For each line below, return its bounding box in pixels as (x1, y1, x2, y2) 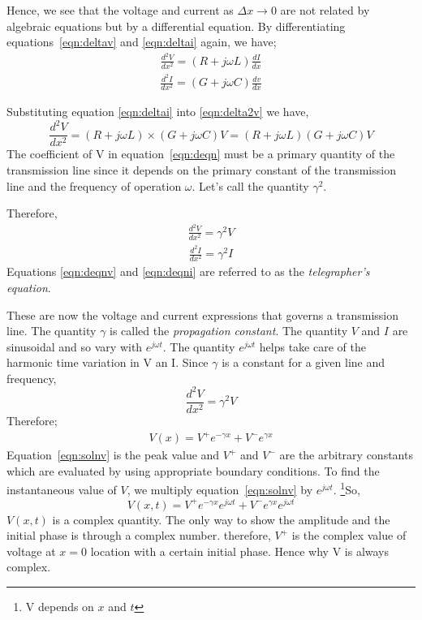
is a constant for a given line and (222, 354, 385, 371)
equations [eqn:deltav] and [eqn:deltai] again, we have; (6, 33, 277, 50)
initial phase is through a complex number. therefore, (6, 527, 271, 544)
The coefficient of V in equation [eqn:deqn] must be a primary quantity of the (6, 145, 395, 162)
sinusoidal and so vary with (6, 338, 143, 355)
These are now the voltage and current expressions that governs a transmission (6, 306, 399, 323)
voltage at (6, 542, 56, 559)
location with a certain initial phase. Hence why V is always (90, 542, 390, 559)
